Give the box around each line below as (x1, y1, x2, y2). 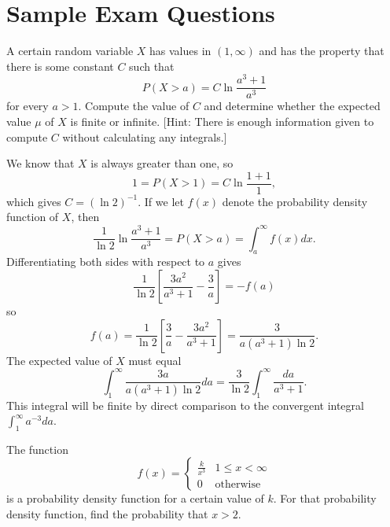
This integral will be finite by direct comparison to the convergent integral (6, 396, 364, 413)
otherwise (215, 478, 261, 490)
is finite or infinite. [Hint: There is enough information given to (70, 113, 374, 130)
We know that (6, 155, 75, 171)
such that (129, 57, 175, 74)
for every (6, 98, 49, 114)
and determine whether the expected (204, 98, 381, 114)
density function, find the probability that (6, 506, 208, 522)
